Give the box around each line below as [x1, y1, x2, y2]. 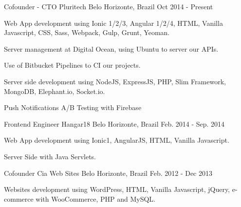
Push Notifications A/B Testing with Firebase [4, 102, 142, 113]
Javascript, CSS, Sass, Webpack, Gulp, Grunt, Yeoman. [4, 27, 170, 38]
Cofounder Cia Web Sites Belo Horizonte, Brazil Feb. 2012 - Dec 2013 [4, 168, 212, 178]
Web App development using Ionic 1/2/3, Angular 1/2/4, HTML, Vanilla [4, 18, 223, 28]
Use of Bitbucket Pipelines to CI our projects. [4, 60, 141, 70]
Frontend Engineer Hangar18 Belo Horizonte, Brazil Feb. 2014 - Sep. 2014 [4, 118, 225, 129]
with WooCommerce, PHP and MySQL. [36, 193, 155, 204]
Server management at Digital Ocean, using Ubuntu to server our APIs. [4, 43, 219, 54]
